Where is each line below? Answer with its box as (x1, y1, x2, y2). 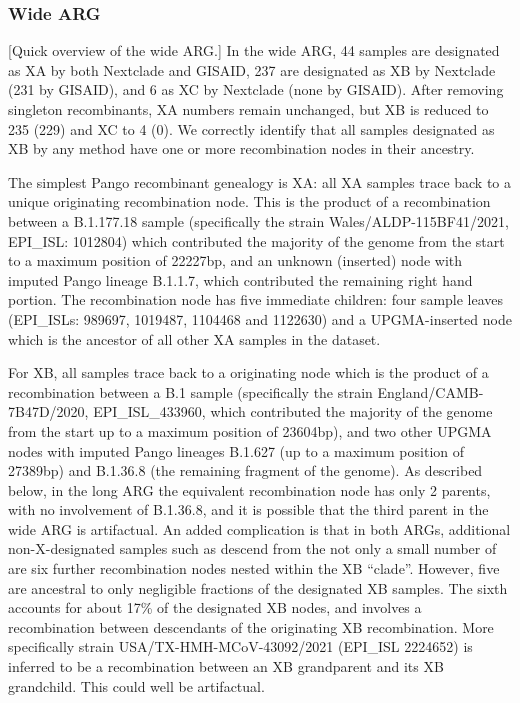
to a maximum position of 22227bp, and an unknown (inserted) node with (8, 250, 463, 271)
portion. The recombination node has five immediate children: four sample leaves (8, 289, 504, 310)
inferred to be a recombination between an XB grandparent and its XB (8, 656, 444, 677)
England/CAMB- (377, 381, 484, 402)
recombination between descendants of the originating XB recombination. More (8, 616, 494, 637)
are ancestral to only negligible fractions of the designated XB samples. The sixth (8, 577, 508, 598)
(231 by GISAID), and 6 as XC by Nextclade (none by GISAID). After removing (8, 79, 504, 100)
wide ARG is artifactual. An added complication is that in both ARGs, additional (8, 518, 511, 539)
